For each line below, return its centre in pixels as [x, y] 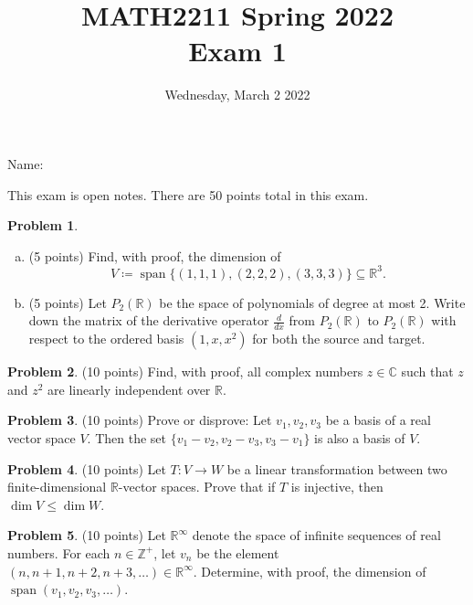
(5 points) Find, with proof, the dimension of [155, 255]
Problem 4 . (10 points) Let [87, 468]
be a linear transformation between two [337, 468]
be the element [238, 552]
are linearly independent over [129, 389]
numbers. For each [59, 552]
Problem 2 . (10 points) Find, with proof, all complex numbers [185, 371]
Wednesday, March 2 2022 [237, 95]
